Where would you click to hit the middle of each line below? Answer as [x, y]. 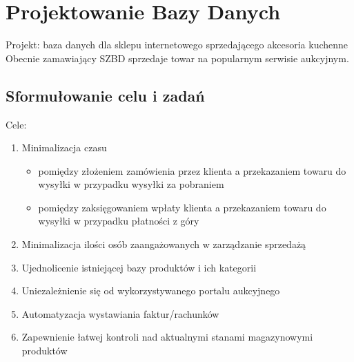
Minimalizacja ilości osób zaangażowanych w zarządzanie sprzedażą [164, 244]
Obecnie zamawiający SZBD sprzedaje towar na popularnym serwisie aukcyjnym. [177, 58]
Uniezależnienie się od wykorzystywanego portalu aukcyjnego [151, 290]
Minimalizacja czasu [64, 147]
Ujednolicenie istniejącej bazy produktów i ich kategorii [139, 267]
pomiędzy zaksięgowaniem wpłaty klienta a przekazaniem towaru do [182, 207]
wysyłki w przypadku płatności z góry [119, 221]
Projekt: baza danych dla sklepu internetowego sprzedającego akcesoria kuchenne [177, 45]
